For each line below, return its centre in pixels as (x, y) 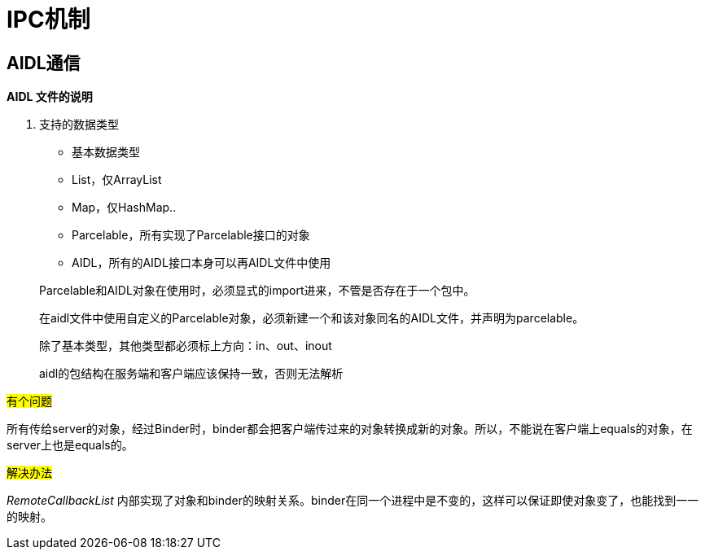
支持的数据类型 (79, 125)
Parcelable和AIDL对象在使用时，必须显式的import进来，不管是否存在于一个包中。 (257, 291)
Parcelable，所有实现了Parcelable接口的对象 (191, 235)
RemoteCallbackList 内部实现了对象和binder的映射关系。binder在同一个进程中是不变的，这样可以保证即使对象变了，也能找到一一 (353, 501)
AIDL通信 (44, 63)
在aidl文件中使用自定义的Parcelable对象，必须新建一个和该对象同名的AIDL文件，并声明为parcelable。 (312, 318)
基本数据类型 (106, 152)
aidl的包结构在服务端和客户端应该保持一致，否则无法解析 (191, 374)
